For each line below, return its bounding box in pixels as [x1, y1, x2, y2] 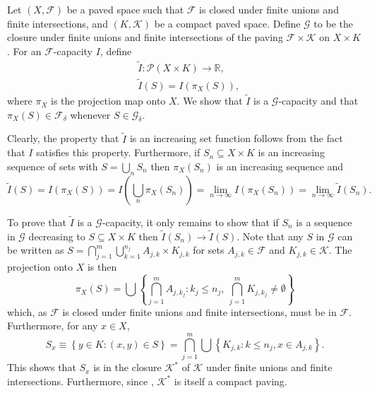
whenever [70, 107, 111, 122]
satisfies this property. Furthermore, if [36, 145, 201, 160]
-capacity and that [278, 93, 359, 108]
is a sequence [296, 214, 352, 229]
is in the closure [93, 360, 162, 375]
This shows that [7, 360, 76, 375]
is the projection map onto [51, 93, 166, 108]
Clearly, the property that [7, 131, 119, 146]
